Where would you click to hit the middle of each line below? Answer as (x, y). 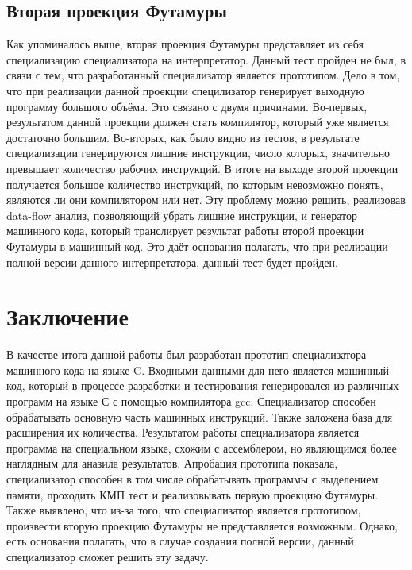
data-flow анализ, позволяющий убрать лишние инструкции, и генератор (182, 215)
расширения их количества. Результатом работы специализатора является (183, 432)
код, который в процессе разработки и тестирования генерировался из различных (203, 385)
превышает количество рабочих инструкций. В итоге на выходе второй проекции (202, 168)
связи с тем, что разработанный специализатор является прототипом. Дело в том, (203, 75)
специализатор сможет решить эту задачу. (108, 556)
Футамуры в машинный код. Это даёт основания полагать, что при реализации (197, 246)
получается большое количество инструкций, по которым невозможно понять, (195, 184)
